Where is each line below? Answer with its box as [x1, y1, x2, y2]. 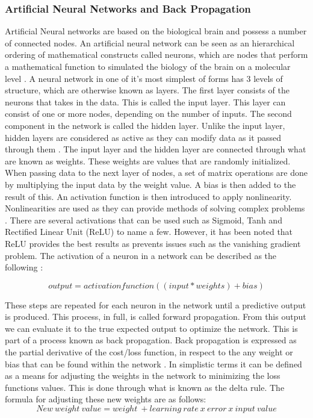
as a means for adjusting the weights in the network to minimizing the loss [5, 369, 280, 382]
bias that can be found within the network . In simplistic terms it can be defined [5, 357, 302, 370]
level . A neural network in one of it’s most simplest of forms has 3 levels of [5, 72, 283, 84]
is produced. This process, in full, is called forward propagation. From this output [5, 310, 306, 323]
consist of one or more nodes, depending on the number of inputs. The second [5, 107, 292, 120]
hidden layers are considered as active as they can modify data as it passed [5, 131, 282, 143]
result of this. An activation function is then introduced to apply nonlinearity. [5, 190, 292, 202]
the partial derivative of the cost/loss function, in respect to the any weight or [5, 346, 293, 358]
